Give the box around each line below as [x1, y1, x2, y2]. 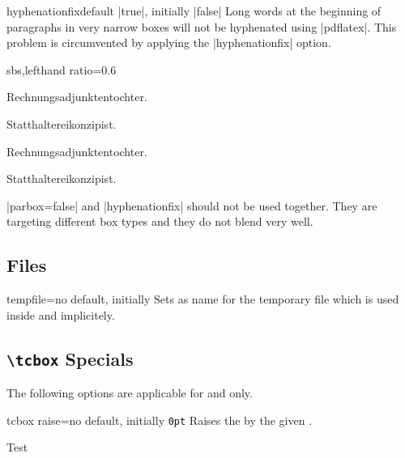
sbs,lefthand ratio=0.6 [6, 61, 117, 78]
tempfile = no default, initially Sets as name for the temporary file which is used [6, 290, 399, 307]
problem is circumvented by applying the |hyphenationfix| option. [6, 34, 331, 51]
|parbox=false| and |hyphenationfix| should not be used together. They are [6, 197, 377, 214]
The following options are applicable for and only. [6, 384, 253, 401]
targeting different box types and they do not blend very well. [6, 213, 313, 230]
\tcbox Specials [6, 346, 134, 371]
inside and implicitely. [6, 306, 115, 323]
